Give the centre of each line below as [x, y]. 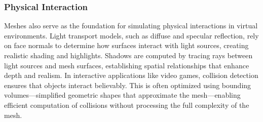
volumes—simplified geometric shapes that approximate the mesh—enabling [122, 95]
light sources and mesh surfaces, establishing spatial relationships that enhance [127, 65]
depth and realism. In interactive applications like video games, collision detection [131, 75]
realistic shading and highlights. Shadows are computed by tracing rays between [128, 55]
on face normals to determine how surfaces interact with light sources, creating [126, 45]
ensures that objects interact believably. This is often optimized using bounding [128, 85]
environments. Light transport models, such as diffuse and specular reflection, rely [131, 35]
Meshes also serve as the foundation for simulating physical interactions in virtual [131, 26]
